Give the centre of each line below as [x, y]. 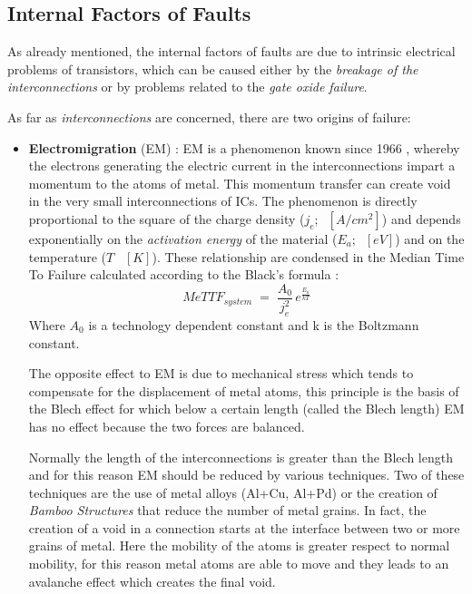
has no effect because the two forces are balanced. [167, 426]
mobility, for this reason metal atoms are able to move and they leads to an [239, 564]
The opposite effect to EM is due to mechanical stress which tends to [221, 373]
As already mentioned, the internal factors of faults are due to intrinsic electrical [231, 51]
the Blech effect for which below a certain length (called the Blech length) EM [246, 409]
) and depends [421, 218]
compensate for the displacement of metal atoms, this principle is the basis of [244, 390]
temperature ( [68, 256]
